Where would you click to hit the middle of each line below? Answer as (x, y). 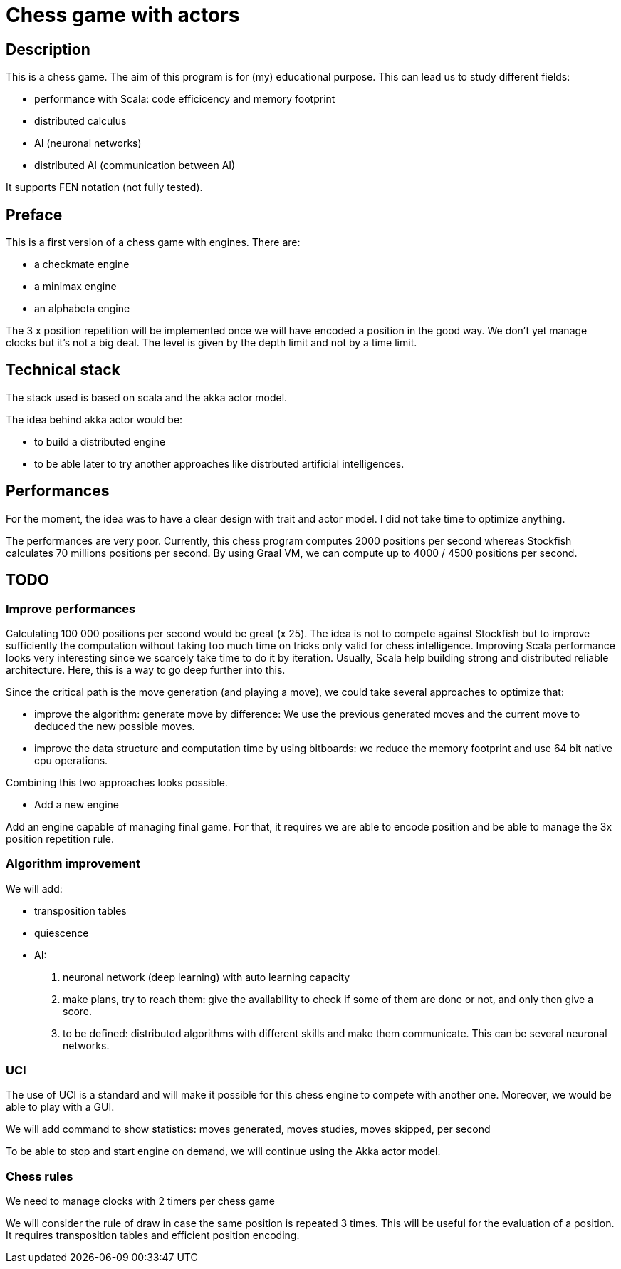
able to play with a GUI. (60, 1107)
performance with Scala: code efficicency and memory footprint (185, 99)
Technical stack (63, 370)
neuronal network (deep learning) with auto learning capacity (207, 977)
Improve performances (71, 608)
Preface (34, 215)
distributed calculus (80, 121)
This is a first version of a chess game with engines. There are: (153, 242)
